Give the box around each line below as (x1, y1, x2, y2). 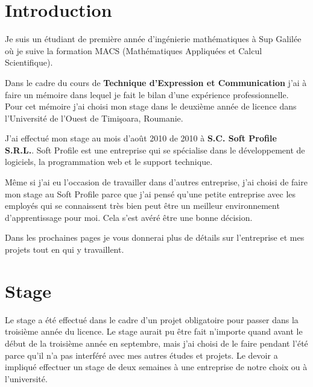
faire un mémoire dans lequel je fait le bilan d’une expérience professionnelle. (5, 88, 289, 101)
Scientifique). (5, 56, 53, 69)
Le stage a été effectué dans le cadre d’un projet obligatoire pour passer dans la (5, 313, 299, 326)
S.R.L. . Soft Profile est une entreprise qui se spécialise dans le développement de (5, 143, 305, 156)
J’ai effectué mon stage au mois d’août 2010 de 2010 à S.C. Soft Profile (5, 132, 277, 144)
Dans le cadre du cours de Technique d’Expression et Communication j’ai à (5, 76, 307, 88)
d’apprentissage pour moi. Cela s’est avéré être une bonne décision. (5, 211, 253, 223)
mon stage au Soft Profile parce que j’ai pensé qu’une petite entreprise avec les (5, 187, 296, 200)
